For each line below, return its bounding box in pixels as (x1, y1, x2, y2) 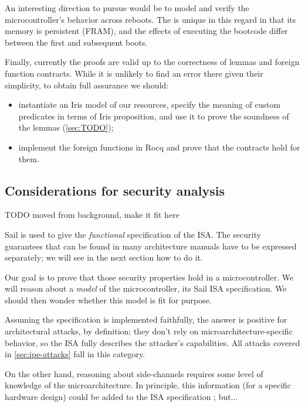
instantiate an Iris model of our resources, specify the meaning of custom (18, 98, 281, 111)
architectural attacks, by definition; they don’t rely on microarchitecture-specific (5, 325, 293, 337)
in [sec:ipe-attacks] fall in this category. (5, 348, 145, 360)
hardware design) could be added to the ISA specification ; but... (5, 391, 238, 403)
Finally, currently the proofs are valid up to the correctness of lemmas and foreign (5, 56, 300, 68)
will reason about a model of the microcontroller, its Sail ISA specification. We (5, 282, 287, 295)
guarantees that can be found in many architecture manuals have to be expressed (5, 240, 297, 252)
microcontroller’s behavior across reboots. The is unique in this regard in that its (5, 13, 296, 25)
